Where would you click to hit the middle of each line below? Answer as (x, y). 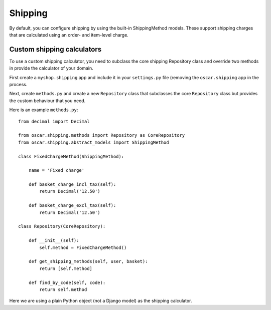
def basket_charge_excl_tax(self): (72, 206)
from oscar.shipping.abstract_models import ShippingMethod (94, 142)
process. (18, 85)
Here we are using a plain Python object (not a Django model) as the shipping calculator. (101, 301)
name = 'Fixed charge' (56, 171)
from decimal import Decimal (54, 121)
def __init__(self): (54, 241)
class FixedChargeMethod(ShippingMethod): (71, 156)
